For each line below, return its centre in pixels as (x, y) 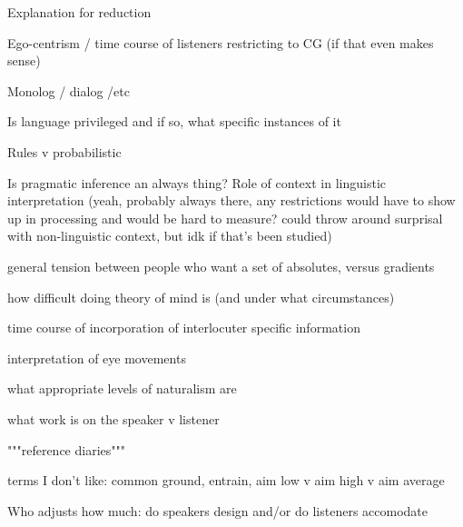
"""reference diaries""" (66, 449)
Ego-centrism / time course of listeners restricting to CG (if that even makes (221, 42)
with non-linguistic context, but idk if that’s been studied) (170, 236)
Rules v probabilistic (64, 151)
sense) (24, 60)
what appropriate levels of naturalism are (122, 388)
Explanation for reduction (79, 12)
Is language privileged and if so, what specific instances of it (174, 121)
